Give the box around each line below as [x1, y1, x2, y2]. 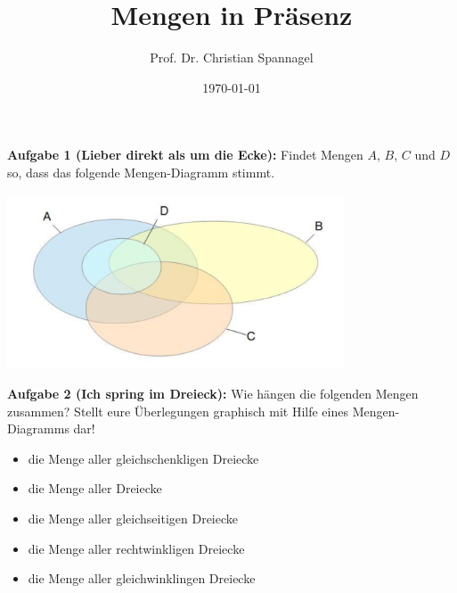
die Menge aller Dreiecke [28, 479, 162, 498]
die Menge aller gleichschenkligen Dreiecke [28, 449, 259, 467]
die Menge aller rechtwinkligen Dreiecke [28, 539, 245, 557]
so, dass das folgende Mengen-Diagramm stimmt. [7, 162, 275, 181]
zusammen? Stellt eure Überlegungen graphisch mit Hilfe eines [7, 401, 348, 420]
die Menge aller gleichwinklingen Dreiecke [28, 569, 256, 588]
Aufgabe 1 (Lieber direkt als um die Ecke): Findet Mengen [7, 145, 363, 164]
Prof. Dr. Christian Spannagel [150, 48, 314, 67]
